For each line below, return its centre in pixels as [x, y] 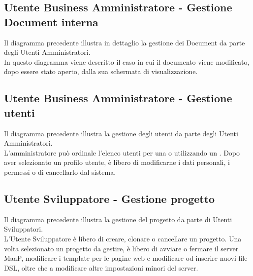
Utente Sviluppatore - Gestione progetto [110, 198]
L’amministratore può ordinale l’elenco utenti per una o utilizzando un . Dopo [122, 152]
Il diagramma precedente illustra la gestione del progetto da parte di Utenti [118, 219]
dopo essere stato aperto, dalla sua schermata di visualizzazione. [101, 71]
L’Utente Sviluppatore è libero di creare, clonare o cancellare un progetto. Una [123, 238]
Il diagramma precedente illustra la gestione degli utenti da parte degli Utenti [121, 133]
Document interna [51, 21]
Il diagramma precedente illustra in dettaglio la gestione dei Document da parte [125, 42]
